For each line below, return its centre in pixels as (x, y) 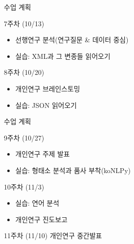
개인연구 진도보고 (41, 219)
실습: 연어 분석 (37, 203)
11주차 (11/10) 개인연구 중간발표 (53, 235)
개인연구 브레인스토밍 (48, 88)
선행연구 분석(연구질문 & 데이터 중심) (72, 40)
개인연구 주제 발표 (43, 154)
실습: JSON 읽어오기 (46, 105)
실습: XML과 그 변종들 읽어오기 (63, 56)
